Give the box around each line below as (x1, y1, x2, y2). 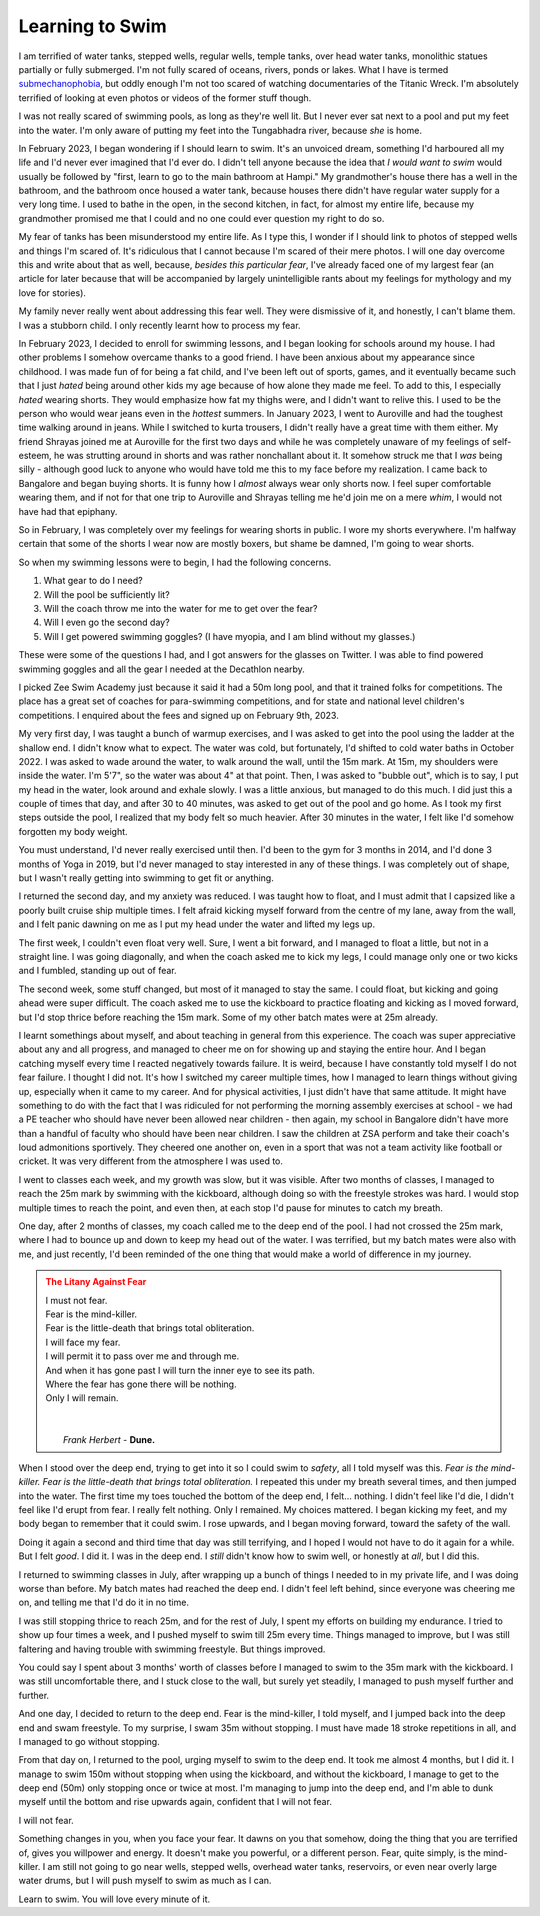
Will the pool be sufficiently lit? (43, 588, 170, 600)
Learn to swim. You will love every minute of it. (18, 1893, 211, 1905)
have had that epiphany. (18, 505, 118, 517)
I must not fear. (45, 1294, 108, 1306)
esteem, (18, 450, 52, 462)
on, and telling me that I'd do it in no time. (18, 1596, 190, 1609)
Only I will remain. (45, 1392, 119, 1404)
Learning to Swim (18, 15, 167, 37)
